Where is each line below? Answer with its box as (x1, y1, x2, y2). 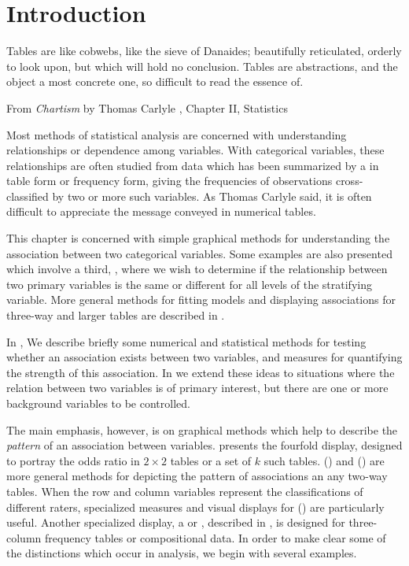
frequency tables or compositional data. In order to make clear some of (44, 529, 386, 546)
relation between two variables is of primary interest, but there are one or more (6, 379, 389, 396)
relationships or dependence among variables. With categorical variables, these (6, 142, 385, 158)
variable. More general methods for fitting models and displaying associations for (6, 291, 396, 308)
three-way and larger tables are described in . (6, 307, 225, 324)
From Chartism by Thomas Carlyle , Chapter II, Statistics (6, 99, 288, 116)
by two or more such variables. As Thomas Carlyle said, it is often (52, 187, 372, 204)
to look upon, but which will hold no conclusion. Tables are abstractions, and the (6, 57, 398, 74)
